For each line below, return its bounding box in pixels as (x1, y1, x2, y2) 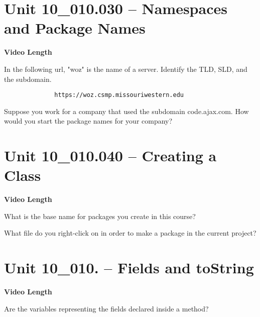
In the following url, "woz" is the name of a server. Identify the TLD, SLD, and (4, 63, 247, 74)
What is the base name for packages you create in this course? (4, 210, 196, 221)
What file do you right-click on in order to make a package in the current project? (4, 228, 256, 238)
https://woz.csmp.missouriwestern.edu (54, 91, 184, 99)
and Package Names (4, 18, 146, 38)
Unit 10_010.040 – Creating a (4, 145, 217, 166)
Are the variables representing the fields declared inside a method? (4, 303, 209, 313)
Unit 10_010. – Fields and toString (4, 257, 254, 278)
